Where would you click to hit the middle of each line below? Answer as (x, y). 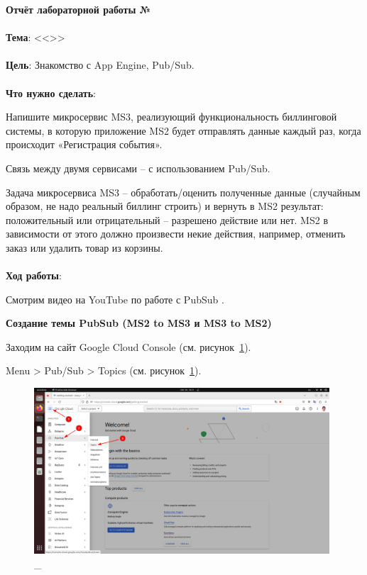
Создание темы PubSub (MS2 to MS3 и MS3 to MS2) (139, 323)
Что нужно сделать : (51, 93)
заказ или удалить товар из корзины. (84, 247)
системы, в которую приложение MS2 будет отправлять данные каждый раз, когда (183, 130)
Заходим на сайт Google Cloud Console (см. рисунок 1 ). (128, 346)
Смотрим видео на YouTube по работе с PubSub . (115, 299)
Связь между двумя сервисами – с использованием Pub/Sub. (138, 168)
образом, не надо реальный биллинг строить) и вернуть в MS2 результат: (165, 206)
